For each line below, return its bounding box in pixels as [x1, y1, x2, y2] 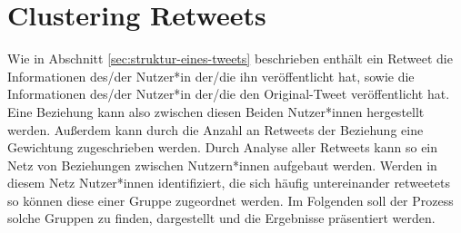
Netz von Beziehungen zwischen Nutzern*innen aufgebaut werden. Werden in [7, 155, 437, 174]
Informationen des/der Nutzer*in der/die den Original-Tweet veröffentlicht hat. [7, 84, 450, 103]
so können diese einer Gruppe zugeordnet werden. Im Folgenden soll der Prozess [7, 190, 454, 209]
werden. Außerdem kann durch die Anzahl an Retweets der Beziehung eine [7, 120, 424, 139]
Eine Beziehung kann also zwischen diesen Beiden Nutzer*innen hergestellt [7, 102, 425, 121]
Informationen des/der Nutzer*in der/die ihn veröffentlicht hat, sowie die [7, 66, 415, 85]
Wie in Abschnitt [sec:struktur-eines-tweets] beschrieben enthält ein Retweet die [7, 49, 453, 68]
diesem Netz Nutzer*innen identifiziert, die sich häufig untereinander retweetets [7, 173, 450, 192]
